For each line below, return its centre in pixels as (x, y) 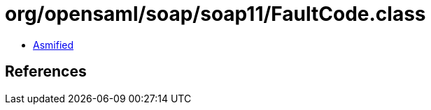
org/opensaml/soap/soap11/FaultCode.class (215, 14)
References (46, 72)
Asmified (54, 45)
